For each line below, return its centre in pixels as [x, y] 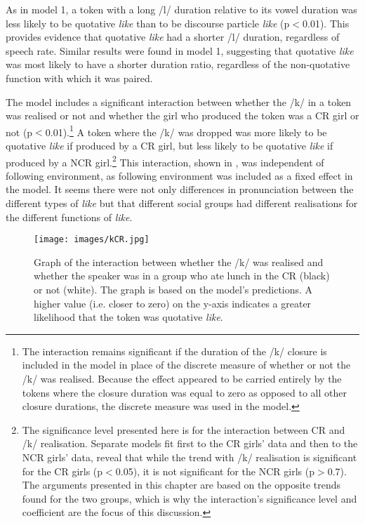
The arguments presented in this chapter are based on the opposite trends [181, 485]
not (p [19, 132]
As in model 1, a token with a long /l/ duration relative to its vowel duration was [181, 9]
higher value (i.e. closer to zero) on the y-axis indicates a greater [173, 303]
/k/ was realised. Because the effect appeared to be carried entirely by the [182, 379]
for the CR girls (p [62, 471]
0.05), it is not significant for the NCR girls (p [215, 471]
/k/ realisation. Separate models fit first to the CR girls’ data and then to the [190, 443]
